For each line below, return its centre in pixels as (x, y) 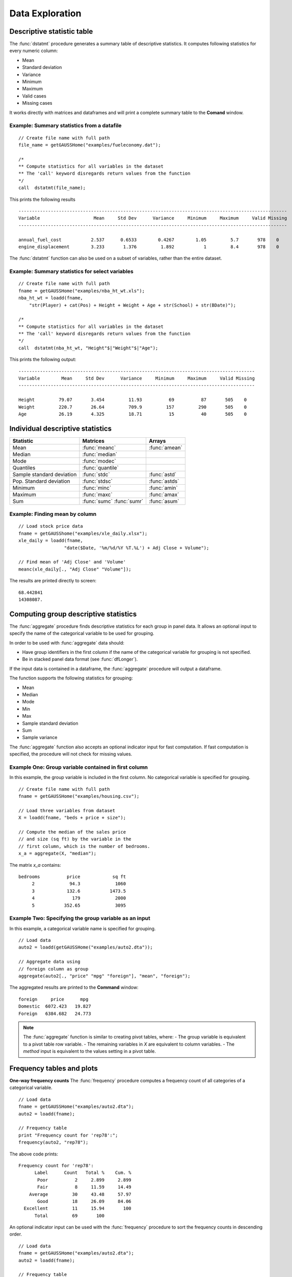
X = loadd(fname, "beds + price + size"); (72, 818)
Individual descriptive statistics (61, 428)
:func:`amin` (163, 488)
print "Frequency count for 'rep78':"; (68, 1135)
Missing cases (37, 103)
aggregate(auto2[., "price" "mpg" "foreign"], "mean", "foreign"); (104, 976)
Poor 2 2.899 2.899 (85, 1180)
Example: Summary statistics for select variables (71, 272)
